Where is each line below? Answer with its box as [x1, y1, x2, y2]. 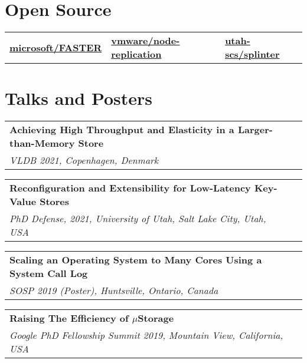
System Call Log [9, 266, 88, 280]
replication [111, 47, 162, 61]
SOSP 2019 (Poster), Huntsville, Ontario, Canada [9, 283, 218, 298]
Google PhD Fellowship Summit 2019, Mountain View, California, [9, 328, 283, 342]
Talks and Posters [5, 86, 153, 110]
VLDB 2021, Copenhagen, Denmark [9, 153, 159, 167]
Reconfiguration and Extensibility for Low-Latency [9, 181, 251, 195]
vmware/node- [111, 34, 180, 48]
